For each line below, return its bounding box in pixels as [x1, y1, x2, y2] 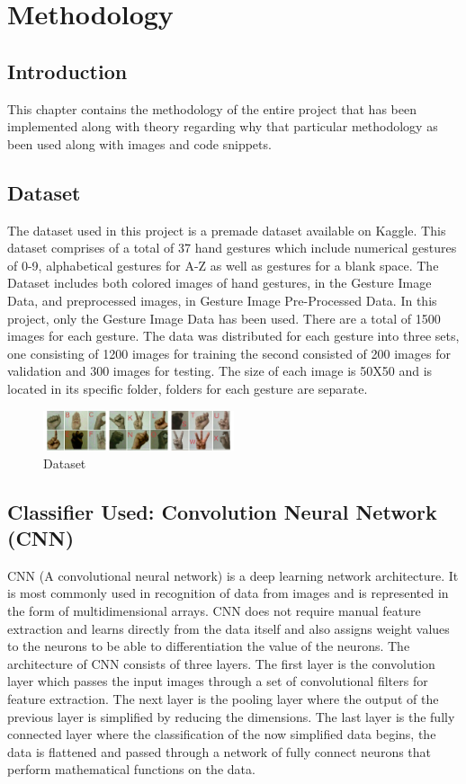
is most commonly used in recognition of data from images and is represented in [7, 584, 449, 602]
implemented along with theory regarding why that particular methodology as [7, 117, 438, 136]
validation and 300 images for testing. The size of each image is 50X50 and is [7, 361, 433, 380]
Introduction [7, 57, 128, 85]
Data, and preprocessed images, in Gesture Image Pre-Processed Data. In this [7, 290, 437, 309]
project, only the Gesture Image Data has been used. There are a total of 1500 [7, 308, 441, 327]
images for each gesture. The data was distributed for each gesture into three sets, [7, 326, 460, 345]
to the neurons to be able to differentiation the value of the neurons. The [7, 637, 410, 655]
